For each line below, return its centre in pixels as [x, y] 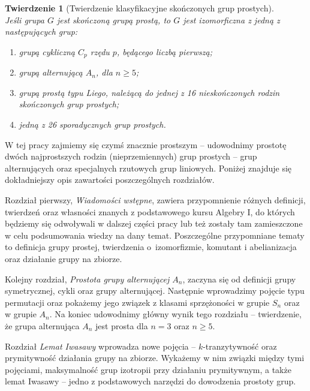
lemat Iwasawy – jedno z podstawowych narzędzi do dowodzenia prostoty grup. [151, 381]
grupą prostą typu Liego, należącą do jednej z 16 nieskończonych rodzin [149, 92]
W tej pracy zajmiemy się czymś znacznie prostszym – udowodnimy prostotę [146, 144]
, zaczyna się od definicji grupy [239, 279]
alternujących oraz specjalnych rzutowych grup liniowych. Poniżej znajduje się [148, 168]
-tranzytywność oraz [240, 346]
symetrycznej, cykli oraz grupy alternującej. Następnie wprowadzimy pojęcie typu [155, 291]
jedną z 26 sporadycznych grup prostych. [92, 124]
